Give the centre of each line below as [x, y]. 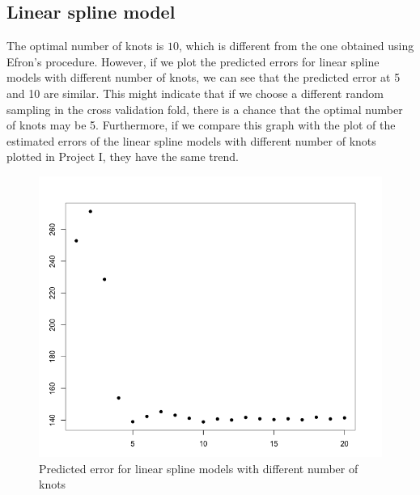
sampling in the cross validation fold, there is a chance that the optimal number [205, 109]
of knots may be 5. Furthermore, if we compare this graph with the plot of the [201, 125]
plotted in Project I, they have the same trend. [123, 157]
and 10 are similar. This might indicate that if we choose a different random [195, 93]
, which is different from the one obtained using [296, 46]
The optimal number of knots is [85, 46]
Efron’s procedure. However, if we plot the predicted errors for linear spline [193, 61]
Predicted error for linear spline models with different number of [199, 468]
